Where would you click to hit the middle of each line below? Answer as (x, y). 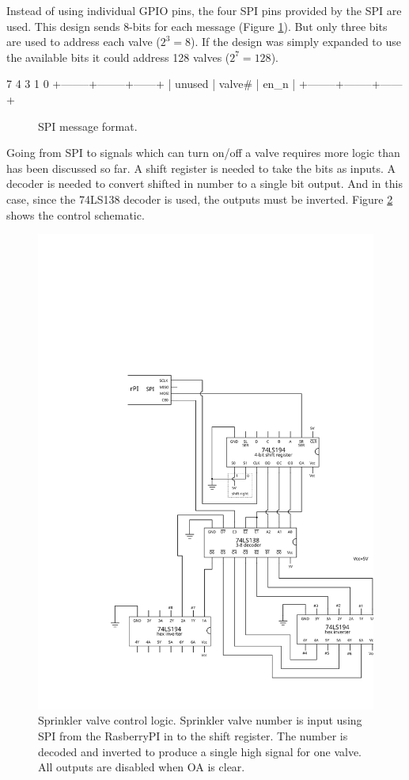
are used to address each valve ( (83, 42)
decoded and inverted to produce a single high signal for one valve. (200, 751)
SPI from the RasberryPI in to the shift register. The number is (193, 736)
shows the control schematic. (76, 214)
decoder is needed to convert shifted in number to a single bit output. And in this (204, 184)
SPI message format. (88, 126)
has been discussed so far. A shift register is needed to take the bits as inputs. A (201, 168)
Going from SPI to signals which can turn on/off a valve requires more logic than (203, 153)
